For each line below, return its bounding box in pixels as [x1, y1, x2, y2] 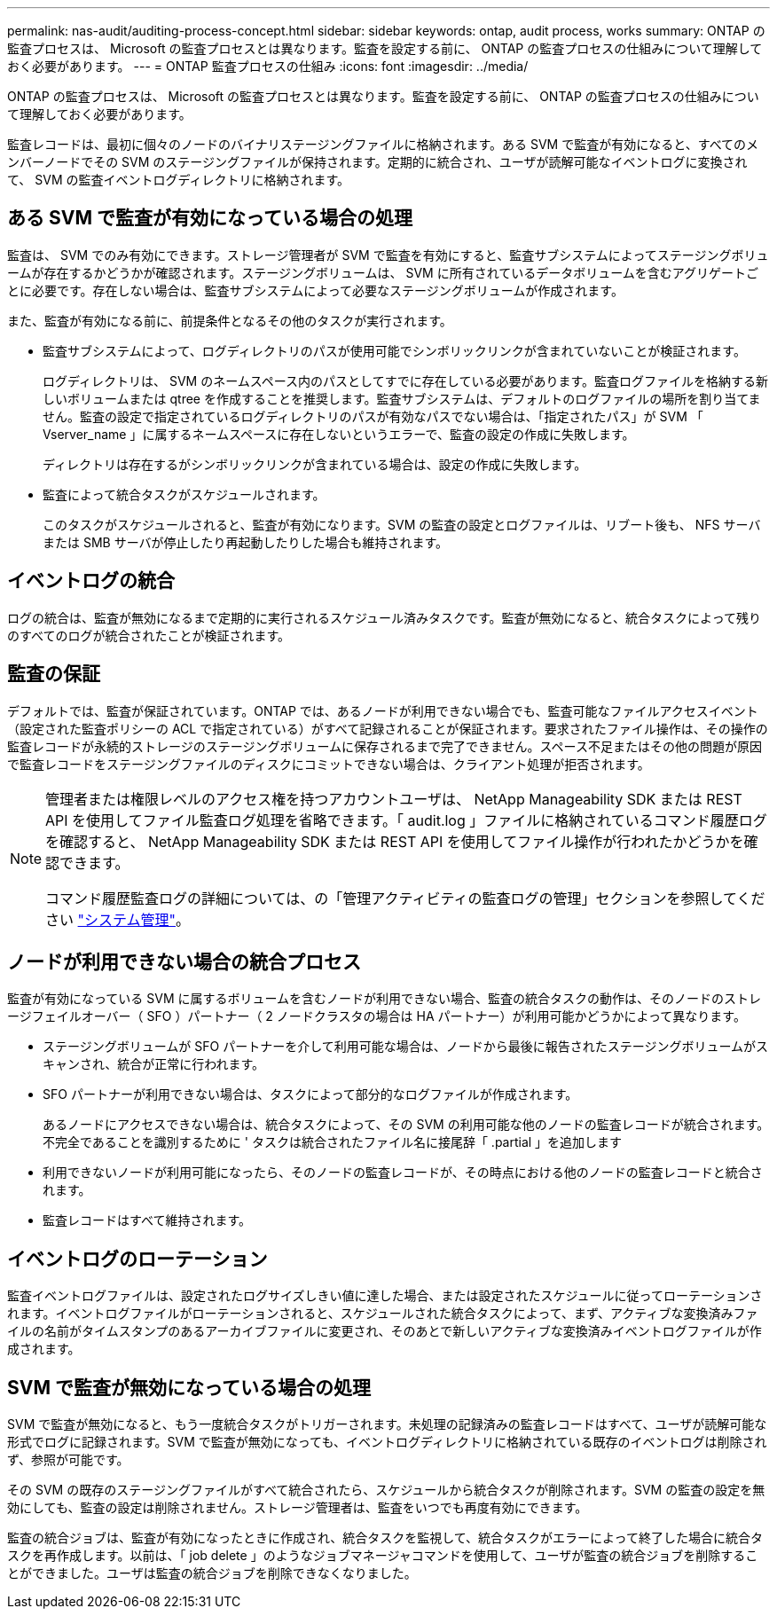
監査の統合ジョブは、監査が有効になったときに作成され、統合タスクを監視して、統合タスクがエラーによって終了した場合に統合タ [7, 1530, 763, 1546]
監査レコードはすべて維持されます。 [43, 1212, 252, 1228]
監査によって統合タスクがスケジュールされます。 [43, 486, 326, 502]
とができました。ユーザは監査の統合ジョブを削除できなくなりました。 [7, 1565, 417, 1581]
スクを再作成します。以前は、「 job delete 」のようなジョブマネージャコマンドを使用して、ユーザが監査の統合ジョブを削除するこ [7, 1548, 758, 1564]
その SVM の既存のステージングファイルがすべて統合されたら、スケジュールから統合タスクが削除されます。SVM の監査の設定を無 [7, 1482, 765, 1498]
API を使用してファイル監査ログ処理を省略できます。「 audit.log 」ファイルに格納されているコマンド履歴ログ [45, 811, 767, 829]
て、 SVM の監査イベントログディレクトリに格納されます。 [7, 172, 350, 187]
